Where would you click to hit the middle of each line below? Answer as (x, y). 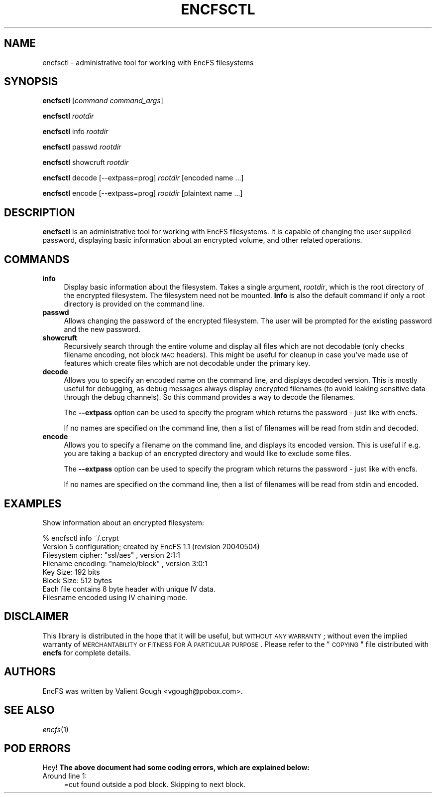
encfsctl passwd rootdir (82, 147)
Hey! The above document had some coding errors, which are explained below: (176, 768)
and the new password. (102, 329)
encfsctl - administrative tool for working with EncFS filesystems (148, 62)
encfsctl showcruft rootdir (86, 162)
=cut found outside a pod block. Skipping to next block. (155, 785)
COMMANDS (37, 259)
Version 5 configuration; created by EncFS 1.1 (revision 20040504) (151, 546)
